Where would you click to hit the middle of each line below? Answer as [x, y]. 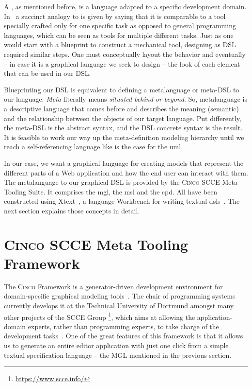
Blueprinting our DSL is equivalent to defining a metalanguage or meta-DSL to [122, 89]
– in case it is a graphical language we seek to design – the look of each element [122, 63]
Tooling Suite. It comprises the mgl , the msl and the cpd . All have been [111, 191]
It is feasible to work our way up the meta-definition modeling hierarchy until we [124, 137]
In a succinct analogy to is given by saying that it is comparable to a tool [115, 16]
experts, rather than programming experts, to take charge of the [123, 326]
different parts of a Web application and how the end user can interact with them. [126, 172]
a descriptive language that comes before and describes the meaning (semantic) [122, 108]
